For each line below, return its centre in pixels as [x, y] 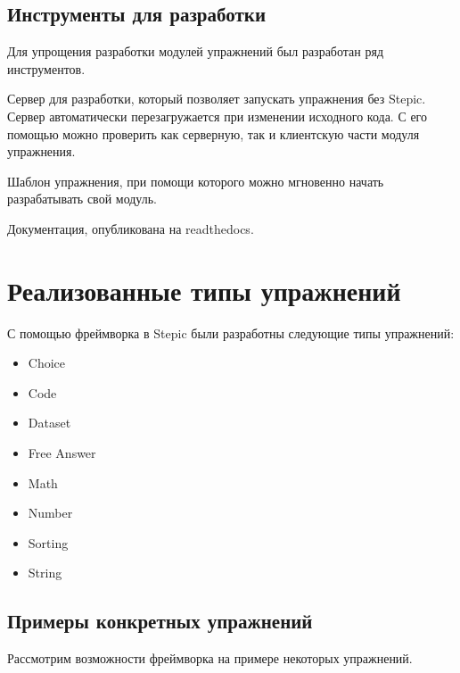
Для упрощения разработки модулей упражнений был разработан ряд [196, 51]
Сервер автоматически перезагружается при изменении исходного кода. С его [218, 116]
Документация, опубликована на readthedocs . [131, 228]
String [45, 573]
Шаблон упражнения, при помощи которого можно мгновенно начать [196, 181]
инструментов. [46, 68]
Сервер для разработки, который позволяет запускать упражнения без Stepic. [217, 99]
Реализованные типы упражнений [204, 290]
